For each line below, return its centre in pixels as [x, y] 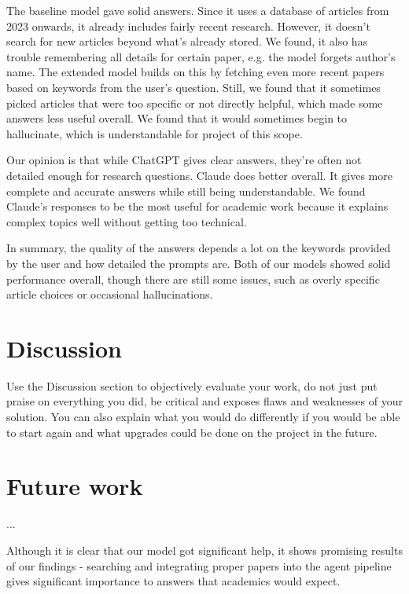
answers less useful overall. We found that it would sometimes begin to [177, 118]
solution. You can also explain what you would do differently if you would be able [203, 416]
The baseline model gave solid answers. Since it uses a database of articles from [198, 10]
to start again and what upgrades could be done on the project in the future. [192, 432]
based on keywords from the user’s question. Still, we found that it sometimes [193, 87]
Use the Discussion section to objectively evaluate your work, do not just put [192, 385]
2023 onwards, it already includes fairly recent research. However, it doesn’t [188, 26]
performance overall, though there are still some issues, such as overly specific [193, 279]
